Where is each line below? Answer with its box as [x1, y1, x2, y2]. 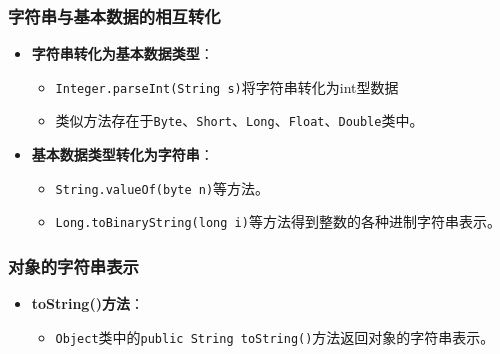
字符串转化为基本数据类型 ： [31, 43, 214, 64]
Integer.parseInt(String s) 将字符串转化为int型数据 [55, 76, 399, 97]
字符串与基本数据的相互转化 [8, 3, 221, 28]
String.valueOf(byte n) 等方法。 [55, 177, 270, 198]
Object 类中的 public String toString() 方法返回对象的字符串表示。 [55, 326, 495, 347]
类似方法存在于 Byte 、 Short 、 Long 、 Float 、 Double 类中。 [55, 110, 424, 131]
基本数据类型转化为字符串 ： [31, 144, 214, 165]
